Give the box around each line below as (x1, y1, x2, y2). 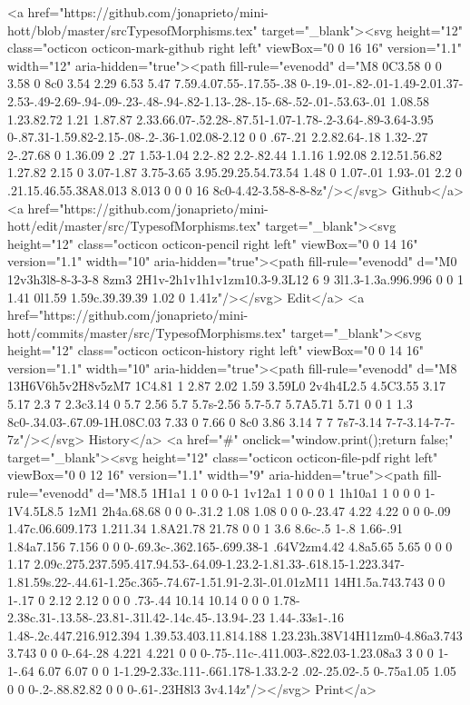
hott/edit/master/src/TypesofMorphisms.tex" (7, 216, 261, 235)
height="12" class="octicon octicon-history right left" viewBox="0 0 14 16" (7, 341, 424, 360)
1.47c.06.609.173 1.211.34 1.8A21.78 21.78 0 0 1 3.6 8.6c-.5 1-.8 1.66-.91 (7, 519, 403, 538)
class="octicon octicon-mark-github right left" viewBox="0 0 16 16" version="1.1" (7, 38, 462, 57)
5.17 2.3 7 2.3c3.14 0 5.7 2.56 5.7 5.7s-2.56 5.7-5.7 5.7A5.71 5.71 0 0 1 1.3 (7, 394, 413, 413)
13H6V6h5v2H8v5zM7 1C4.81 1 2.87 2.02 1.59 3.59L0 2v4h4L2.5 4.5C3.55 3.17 (7, 376, 446, 395)
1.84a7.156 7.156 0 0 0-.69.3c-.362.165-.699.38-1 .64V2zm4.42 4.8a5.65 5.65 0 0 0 (7, 536, 453, 555)
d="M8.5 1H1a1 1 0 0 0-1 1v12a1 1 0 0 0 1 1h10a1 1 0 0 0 (97, 483, 421, 502)
